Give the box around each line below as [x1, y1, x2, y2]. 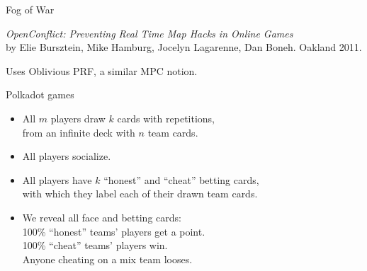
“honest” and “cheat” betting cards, [103, 172, 259, 187]
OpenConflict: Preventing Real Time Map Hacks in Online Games [6, 25, 293, 40]
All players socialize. [22, 149, 111, 163]
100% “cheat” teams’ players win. [22, 238, 168, 253]
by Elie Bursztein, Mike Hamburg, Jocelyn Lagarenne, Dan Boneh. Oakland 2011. [6, 40, 362, 54]
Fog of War [6, 2, 55, 16]
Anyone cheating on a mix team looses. [22, 251, 193, 266]
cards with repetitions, [117, 110, 215, 125]
